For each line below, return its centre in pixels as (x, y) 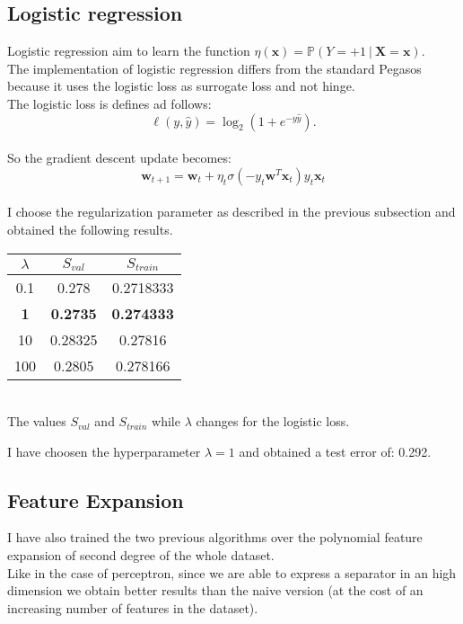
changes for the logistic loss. (273, 421)
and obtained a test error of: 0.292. (335, 451)
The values (37, 421)
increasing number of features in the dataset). (133, 607)
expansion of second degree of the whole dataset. (141, 555)
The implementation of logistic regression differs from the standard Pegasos (214, 68)
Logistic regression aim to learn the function (129, 51)
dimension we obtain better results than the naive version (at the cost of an (215, 590)
